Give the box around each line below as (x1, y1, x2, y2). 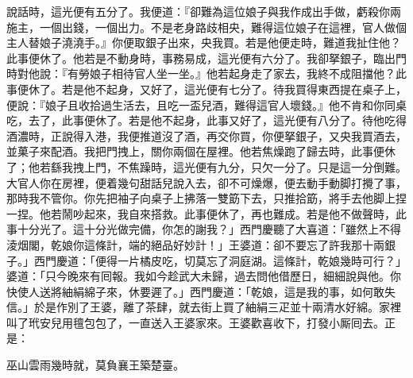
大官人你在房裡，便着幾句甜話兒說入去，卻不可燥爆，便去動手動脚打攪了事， (6, 174, 407, 191)
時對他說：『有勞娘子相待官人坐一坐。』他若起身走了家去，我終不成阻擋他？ (6, 65, 396, 82)
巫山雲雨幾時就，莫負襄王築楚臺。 (6, 357, 184, 373)
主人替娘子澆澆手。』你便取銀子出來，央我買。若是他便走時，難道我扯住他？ (6, 34, 401, 51)
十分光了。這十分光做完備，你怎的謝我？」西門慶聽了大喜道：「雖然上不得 (17, 221, 401, 237)
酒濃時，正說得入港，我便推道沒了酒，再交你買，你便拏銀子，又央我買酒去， (6, 127, 407, 144)
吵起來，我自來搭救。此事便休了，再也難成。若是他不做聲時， (72, 205, 396, 222)
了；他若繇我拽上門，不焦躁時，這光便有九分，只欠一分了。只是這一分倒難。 (6, 158, 407, 175)
